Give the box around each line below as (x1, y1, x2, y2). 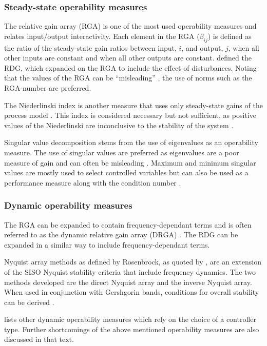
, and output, (181, 42, 223, 53)
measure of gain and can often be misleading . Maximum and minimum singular (4, 157, 256, 168)
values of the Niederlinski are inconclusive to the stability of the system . (4, 119, 234, 130)
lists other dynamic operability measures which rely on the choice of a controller (4, 314, 256, 324)
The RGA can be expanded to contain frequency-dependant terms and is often (4, 219, 252, 230)
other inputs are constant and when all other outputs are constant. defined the (4, 52, 252, 63)
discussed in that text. (4, 334, 74, 344)
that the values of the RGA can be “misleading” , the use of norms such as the (4, 72, 252, 83)
